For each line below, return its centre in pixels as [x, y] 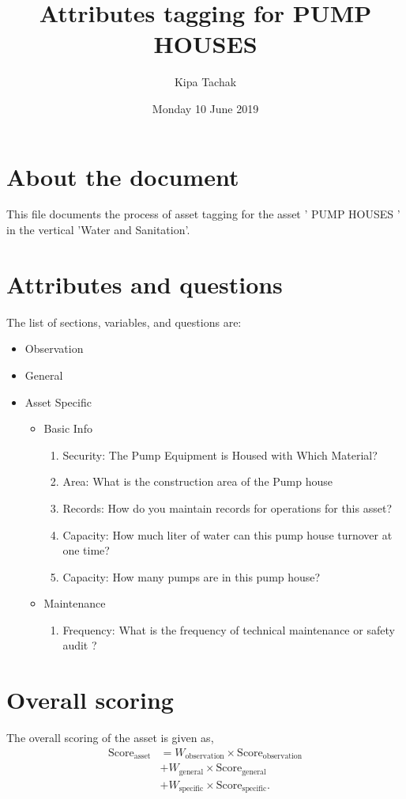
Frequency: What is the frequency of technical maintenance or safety [229, 629]
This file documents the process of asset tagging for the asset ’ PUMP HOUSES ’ [203, 214]
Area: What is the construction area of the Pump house [197, 481]
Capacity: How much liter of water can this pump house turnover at [227, 534]
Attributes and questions [145, 284]
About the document [123, 176]
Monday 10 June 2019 [205, 108]
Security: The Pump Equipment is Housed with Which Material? [220, 454]
